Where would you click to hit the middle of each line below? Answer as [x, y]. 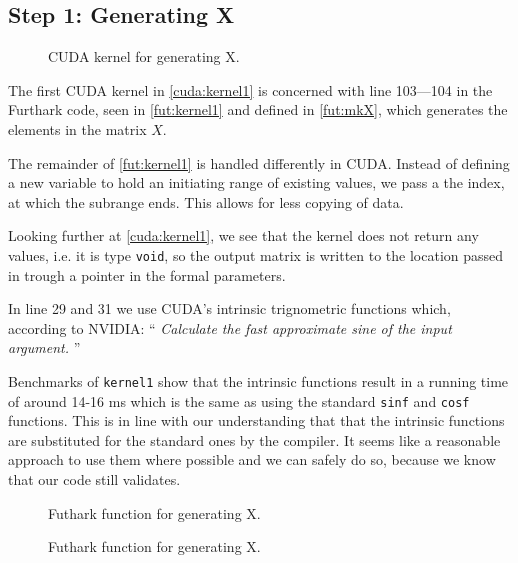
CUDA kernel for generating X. [144, 56]
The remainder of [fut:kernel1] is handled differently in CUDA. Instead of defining [259, 162]
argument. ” [44, 347]
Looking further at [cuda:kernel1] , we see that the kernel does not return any [243, 235]
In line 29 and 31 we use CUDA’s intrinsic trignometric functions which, [229, 308]
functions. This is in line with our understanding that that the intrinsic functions [256, 420]
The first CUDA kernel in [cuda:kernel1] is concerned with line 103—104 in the [250, 89]
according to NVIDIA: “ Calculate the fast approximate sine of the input [230, 327]
